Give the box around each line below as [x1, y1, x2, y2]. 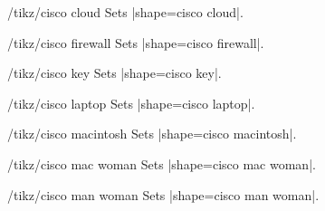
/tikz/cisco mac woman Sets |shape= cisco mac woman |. [7, 154, 316, 173]
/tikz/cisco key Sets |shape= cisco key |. [7, 63, 222, 82]
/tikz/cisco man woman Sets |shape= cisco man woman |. [7, 185, 320, 204]
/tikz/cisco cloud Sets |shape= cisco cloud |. [7, 3, 244, 21]
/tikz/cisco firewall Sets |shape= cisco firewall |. [7, 33, 264, 52]
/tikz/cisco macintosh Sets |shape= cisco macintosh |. [7, 124, 297, 143]
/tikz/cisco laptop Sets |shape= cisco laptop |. [7, 93, 255, 112]
